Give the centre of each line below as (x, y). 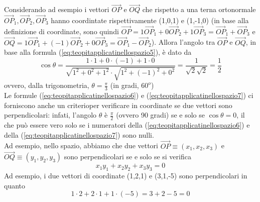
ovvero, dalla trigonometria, (47, 85)
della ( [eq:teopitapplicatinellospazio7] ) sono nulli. (79, 134)
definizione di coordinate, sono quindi (61, 31)
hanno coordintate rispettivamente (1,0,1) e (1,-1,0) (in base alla (150, 20)
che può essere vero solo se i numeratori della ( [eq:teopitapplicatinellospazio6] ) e (127, 125)
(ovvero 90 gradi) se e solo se (160, 115)
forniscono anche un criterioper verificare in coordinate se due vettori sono (118, 105)
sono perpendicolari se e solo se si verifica (127, 157)
